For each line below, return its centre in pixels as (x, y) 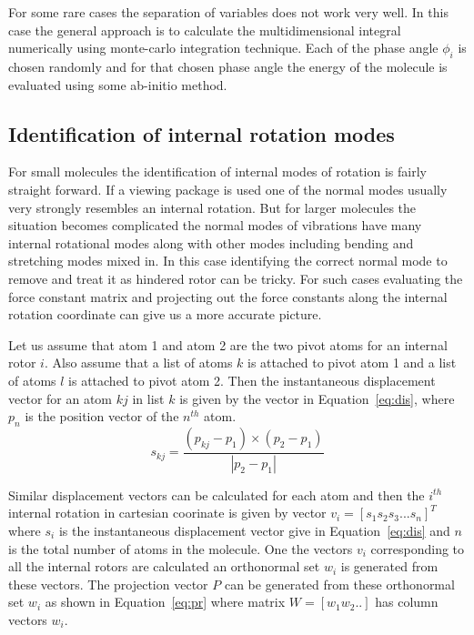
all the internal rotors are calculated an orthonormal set (164, 566)
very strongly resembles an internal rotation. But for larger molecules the (212, 207)
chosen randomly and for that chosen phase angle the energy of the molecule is (228, 66)
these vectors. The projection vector (108, 584)
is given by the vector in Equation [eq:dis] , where (317, 398)
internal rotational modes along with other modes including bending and (211, 242)
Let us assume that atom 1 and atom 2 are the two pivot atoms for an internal (228, 344)
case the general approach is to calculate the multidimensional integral (205, 30)
